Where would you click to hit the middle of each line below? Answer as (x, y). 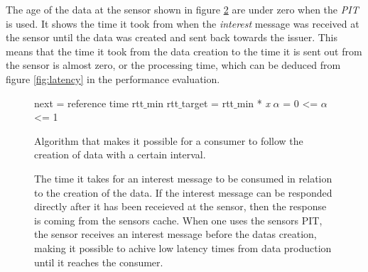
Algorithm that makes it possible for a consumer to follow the (169, 140)
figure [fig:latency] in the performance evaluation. (113, 78)
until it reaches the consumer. (99, 262)
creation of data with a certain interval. (120, 154)
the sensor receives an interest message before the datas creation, (175, 234)
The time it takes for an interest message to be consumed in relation (183, 178)
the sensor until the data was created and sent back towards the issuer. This (172, 37)
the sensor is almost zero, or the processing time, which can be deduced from (173, 65)
